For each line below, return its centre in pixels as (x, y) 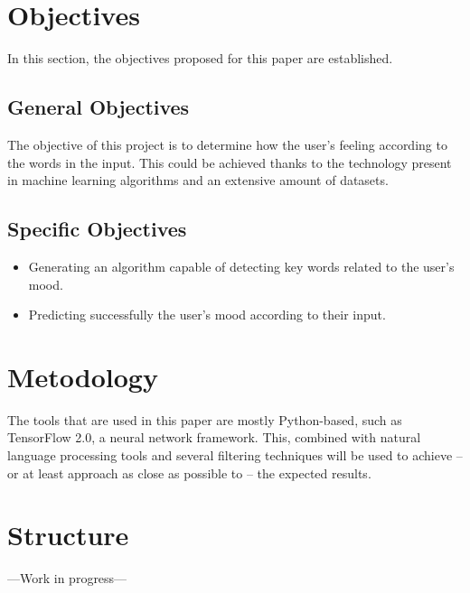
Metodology (83, 376)
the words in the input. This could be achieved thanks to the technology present (230, 162)
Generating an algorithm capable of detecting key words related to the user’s (241, 266)
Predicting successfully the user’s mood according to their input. (207, 315)
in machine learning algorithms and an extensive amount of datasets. (198, 180)
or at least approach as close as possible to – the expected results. (189, 473)
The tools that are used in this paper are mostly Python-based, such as (205, 419)
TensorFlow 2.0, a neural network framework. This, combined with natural (214, 437)
